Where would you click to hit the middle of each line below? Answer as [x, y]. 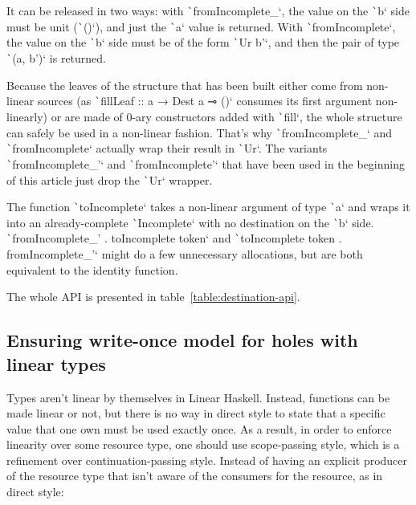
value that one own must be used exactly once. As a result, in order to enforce [199, 428]
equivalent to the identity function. [92, 269]
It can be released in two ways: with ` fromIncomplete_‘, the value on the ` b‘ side [208, 10]
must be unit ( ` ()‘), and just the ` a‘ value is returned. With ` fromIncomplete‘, [201, 26]
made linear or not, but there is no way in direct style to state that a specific [196, 413]
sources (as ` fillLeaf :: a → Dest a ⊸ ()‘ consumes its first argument [205, 101]
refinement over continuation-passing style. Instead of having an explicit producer [207, 460]
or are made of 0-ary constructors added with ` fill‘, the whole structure [226, 116]
